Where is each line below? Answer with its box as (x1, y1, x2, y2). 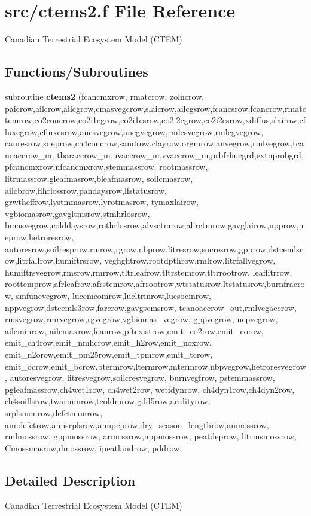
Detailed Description (5, 471, 136, 489)
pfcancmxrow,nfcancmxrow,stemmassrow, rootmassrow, (5, 160, 208, 173)
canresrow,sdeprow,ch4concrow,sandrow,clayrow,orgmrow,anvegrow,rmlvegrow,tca (5, 137, 304, 149)
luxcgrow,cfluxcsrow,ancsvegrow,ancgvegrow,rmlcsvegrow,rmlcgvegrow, (5, 125, 264, 138)
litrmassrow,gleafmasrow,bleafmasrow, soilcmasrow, (5, 172, 193, 185)
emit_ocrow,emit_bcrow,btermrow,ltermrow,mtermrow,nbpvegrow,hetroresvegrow (5, 359, 306, 372)
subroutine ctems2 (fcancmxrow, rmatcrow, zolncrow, (5, 90, 205, 102)
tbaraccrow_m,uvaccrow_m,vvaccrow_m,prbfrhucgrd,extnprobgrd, (57, 148, 304, 161)
